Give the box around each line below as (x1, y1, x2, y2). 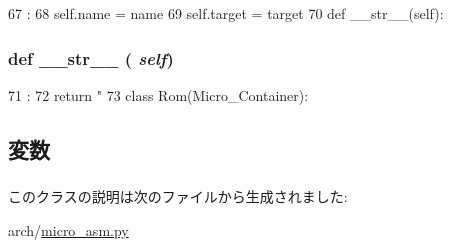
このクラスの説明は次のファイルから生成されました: (8, 186, 348, 207)
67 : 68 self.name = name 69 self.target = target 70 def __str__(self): (8, 3, 444, 23)
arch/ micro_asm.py (8, 219, 129, 240)
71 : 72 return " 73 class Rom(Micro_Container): (8, 84, 309, 105)
